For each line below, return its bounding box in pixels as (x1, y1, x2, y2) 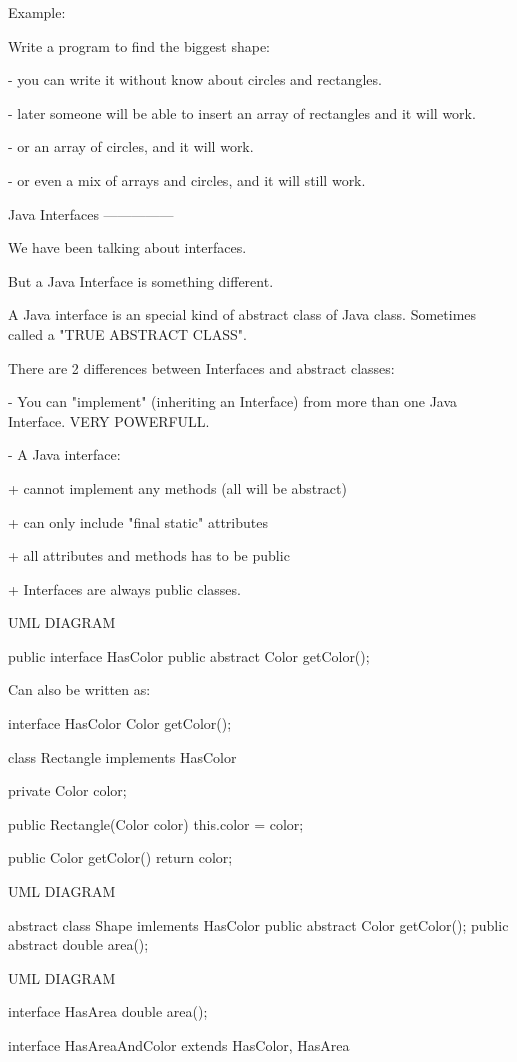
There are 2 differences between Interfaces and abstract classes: (8, 357, 395, 378)
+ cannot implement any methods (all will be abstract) (8, 477, 347, 498)
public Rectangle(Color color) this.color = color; (8, 813, 304, 834)
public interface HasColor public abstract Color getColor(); (8, 645, 370, 666)
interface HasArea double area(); (8, 1001, 208, 1022)
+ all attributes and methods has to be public (8, 545, 290, 566)
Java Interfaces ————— (8, 203, 174, 224)
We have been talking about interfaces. (8, 237, 247, 258)
